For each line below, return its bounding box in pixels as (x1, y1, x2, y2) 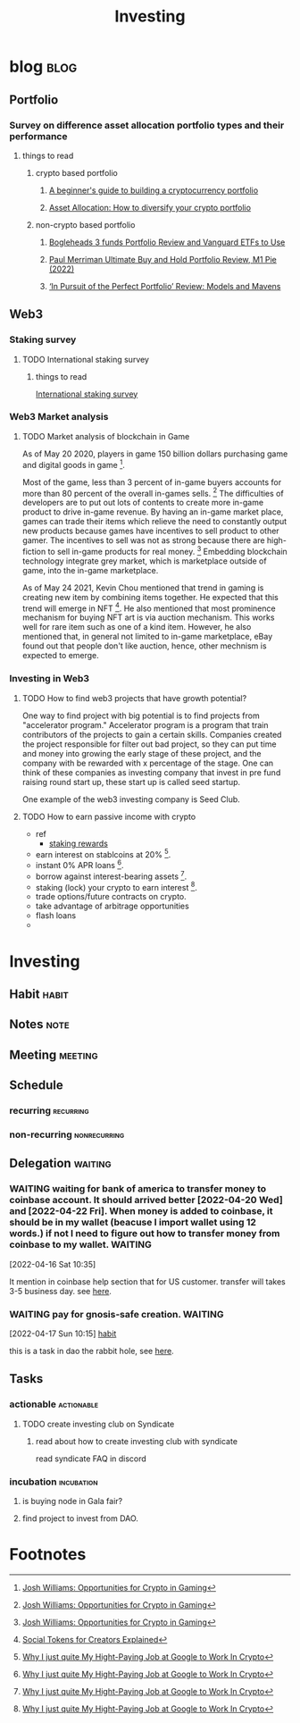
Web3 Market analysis (9, 411, 109, 423)
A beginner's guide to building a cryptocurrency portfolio (48, 185, 259, 196)
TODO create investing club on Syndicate (21, 1418, 175, 1429)
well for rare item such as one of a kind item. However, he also (21, 622, 252, 632)
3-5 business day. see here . (9, 1285, 112, 1296)
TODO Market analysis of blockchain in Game (21, 431, 190, 441)
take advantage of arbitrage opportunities (35, 900, 189, 912)
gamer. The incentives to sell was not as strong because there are (21, 535, 265, 546)
